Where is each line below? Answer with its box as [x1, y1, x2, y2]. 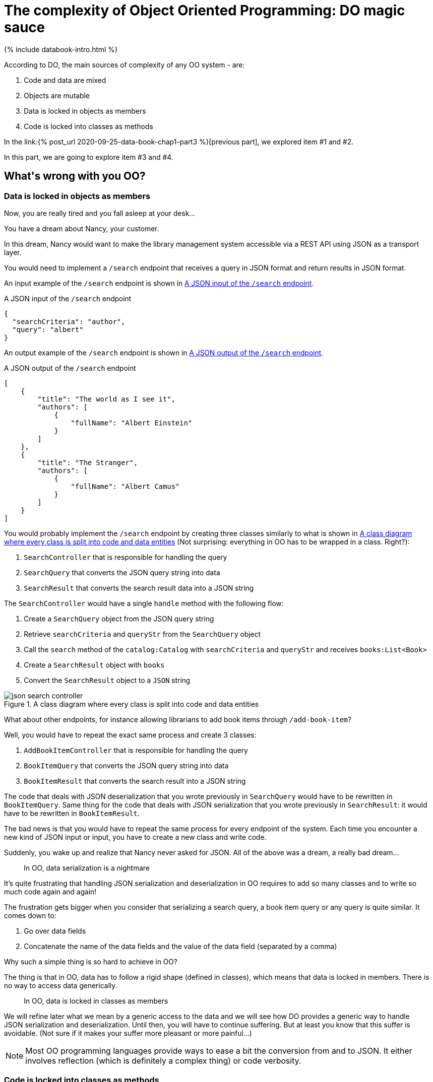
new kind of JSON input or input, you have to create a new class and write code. [4, 832, 267, 841]
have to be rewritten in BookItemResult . [4, 809, 140, 817]
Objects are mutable [24, 91, 90, 100]
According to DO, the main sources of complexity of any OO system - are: [4, 60, 245, 69]
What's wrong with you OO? [4, 170, 146, 183]
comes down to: [4, 911, 57, 920]
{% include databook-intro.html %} [4, 45, 118, 54]
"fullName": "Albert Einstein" [70, 418, 192, 427]
